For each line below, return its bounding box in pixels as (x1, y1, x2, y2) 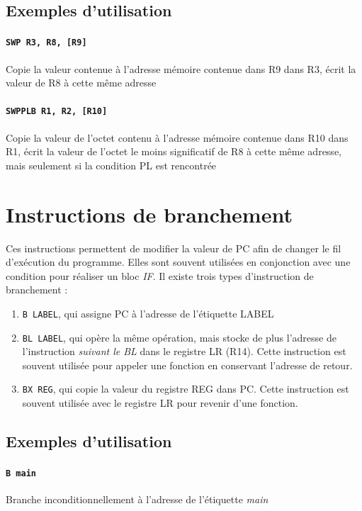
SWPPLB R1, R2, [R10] (6, 106, 108, 117)
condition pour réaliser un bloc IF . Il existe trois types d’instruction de (6, 268, 314, 283)
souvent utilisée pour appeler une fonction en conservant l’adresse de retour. (22, 357, 353, 372)
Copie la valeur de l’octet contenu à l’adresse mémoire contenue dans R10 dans (6, 130, 349, 145)
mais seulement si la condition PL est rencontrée (6, 157, 217, 172)
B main (6, 468, 36, 479)
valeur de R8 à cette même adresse (6, 75, 157, 90)
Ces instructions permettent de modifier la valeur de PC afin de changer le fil (6, 240, 341, 255)
